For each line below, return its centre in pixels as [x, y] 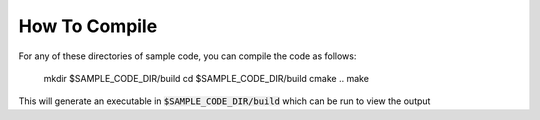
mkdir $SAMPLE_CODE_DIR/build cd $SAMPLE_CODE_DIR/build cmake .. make [206, 78]
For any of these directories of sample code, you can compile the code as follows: [187, 56]
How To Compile [88, 26]
